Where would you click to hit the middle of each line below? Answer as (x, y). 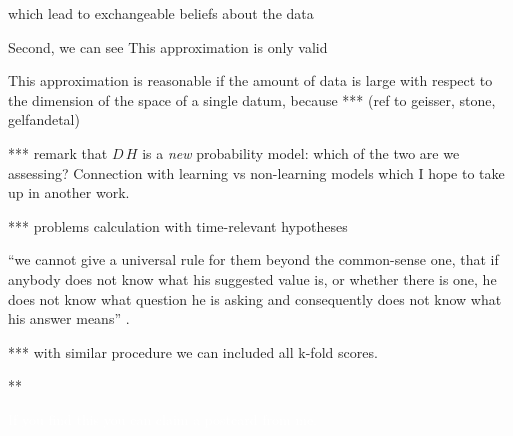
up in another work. (69, 192)
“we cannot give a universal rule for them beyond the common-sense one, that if (253, 259)
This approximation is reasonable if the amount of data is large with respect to (250, 80)
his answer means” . (69, 318)
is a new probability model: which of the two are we (301, 152)
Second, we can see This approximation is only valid (168, 46)
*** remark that (58, 152)
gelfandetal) (44, 119)
